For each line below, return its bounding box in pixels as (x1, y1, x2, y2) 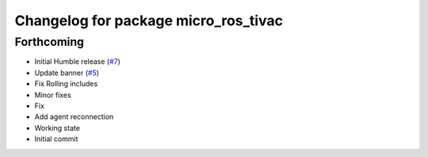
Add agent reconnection (34, 112, 114, 121)
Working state (34, 123, 81, 133)
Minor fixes (34, 90, 71, 99)
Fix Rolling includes (34, 79, 98, 88)
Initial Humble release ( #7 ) (34, 57, 120, 66)
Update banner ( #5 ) (34, 68, 99, 77)
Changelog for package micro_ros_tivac (14, 12, 283, 29)
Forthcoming (14, 35, 85, 49)
